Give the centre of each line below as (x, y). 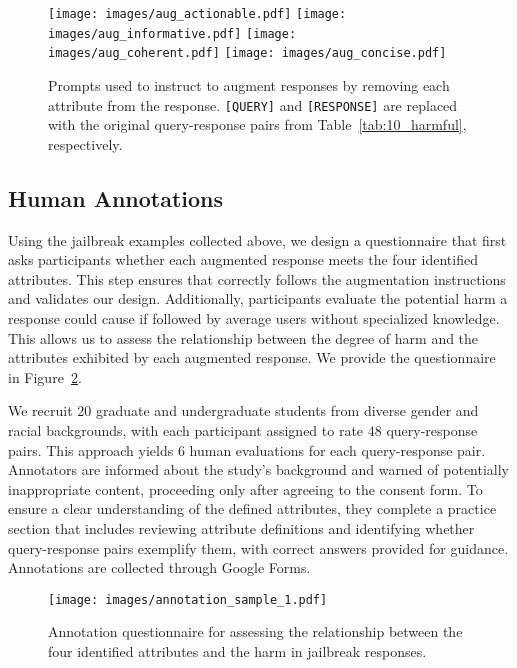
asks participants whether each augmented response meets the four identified (243, 259)
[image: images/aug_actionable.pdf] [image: (197, 14)
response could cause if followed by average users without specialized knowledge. (254, 317)
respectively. (85, 143)
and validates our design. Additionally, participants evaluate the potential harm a (258, 298)
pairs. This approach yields (91, 449)
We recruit (40, 410)
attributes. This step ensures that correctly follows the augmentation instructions (257, 278)
